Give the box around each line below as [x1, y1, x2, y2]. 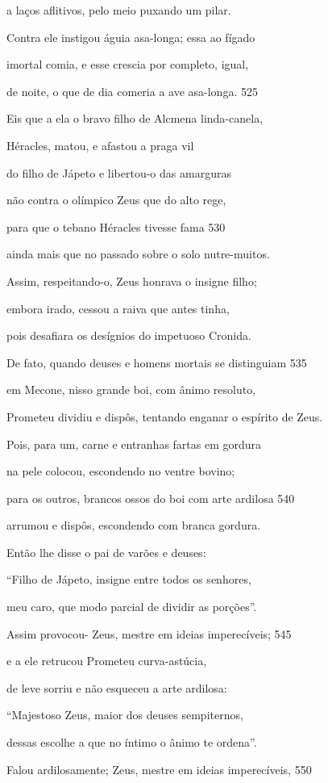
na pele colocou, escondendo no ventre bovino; [6, 463, 235, 479]
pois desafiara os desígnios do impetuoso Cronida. [6, 327, 251, 344]
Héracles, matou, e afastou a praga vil [6, 136, 194, 153]
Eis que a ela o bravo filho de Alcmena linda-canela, [6, 110, 264, 127]
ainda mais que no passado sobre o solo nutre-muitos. [6, 245, 270, 262]
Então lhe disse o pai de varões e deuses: [6, 543, 206, 560]
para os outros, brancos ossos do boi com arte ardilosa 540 [6, 489, 295, 506]
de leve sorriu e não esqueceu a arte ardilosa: [6, 679, 227, 696]
